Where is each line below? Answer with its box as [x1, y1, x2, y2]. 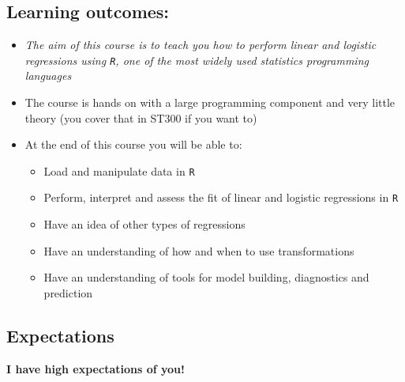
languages [24, 67, 72, 84]
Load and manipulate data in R [43, 162, 195, 179]
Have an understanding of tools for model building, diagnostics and [43, 269, 369, 286]
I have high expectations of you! [6, 360, 185, 376]
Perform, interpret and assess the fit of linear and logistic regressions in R [43, 189, 399, 206]
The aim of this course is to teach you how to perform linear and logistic [24, 36, 377, 53]
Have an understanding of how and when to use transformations [43, 242, 354, 259]
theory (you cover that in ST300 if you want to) [24, 109, 257, 126]
